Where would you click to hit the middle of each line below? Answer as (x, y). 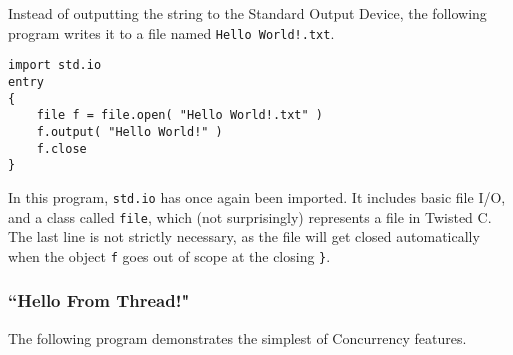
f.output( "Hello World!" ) (129, 131)
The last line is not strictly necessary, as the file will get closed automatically (244, 236)
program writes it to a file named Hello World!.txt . (171, 32)
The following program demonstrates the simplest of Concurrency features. (237, 337)
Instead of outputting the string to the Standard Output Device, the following (247, 13)
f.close (61, 148)
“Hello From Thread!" (99, 300)
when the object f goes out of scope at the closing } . (169, 255)
